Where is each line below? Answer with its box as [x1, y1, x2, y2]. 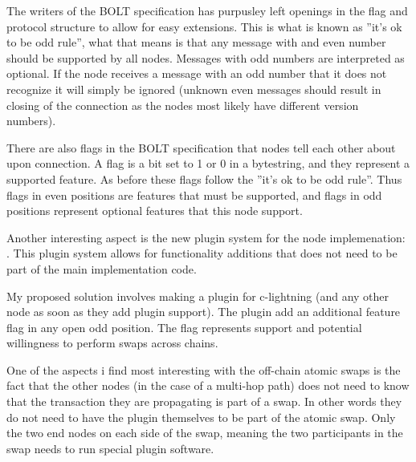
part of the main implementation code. [6, 260, 197, 277]
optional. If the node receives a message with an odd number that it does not [6, 65, 387, 82]
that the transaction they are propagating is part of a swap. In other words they [6, 393, 402, 410]
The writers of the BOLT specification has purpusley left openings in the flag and [6, 2, 408, 18]
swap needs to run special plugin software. [6, 440, 214, 456]
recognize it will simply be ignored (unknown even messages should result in [6, 80, 381, 97]
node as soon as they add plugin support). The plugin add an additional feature [6, 303, 401, 320]
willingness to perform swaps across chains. [6, 334, 218, 351]
